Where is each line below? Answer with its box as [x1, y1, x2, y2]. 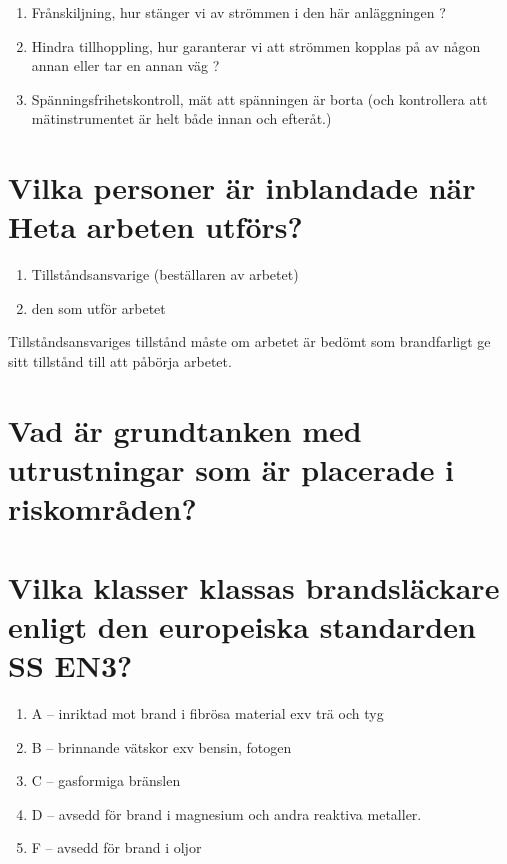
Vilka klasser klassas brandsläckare [8, 566, 500, 607]
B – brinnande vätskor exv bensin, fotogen [31, 736, 292, 757]
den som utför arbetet [31, 297, 166, 318]
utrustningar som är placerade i [8, 449, 455, 490]
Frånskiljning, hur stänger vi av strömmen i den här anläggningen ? [31, 2, 446, 22]
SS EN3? [8, 644, 133, 685]
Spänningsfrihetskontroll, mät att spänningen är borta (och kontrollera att [31, 88, 488, 109]
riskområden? [8, 488, 197, 529]
